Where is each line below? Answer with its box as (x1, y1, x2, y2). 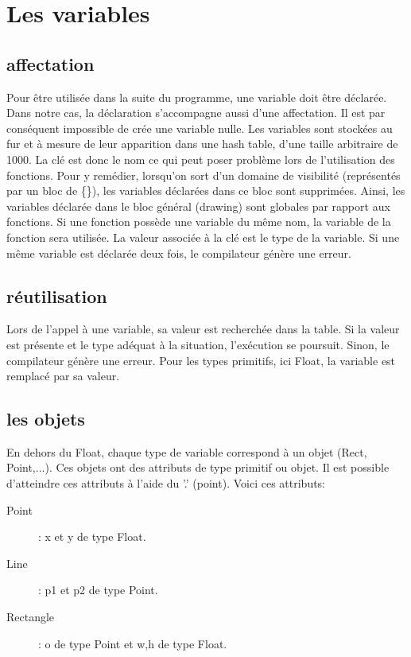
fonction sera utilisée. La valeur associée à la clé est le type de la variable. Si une (6, 228, 400, 245)
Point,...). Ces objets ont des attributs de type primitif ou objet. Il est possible (6, 459, 390, 476)
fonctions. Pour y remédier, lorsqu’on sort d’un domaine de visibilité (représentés (6, 166, 401, 183)
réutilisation (6, 283, 107, 308)
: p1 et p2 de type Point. (38, 581, 158, 598)
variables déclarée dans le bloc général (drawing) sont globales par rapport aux (6, 197, 390, 214)
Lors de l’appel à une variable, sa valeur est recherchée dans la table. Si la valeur (6, 321, 400, 337)
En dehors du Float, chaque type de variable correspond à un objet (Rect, (6, 443, 367, 460)
